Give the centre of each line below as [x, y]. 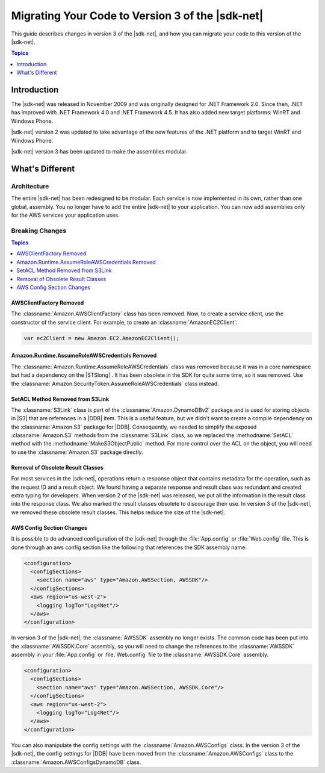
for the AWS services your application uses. [65, 215]
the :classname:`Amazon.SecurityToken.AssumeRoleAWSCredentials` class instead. [115, 383]
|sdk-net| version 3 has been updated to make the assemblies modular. [99, 151]
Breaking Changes [39, 231]
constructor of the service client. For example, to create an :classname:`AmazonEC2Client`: [124, 322]
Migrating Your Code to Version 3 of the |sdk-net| [137, 16]
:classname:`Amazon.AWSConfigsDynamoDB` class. [76, 762]
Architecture [30, 186]
